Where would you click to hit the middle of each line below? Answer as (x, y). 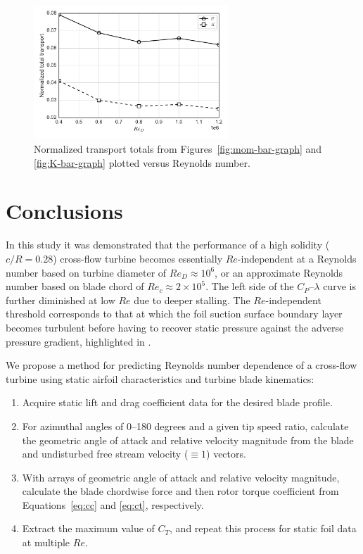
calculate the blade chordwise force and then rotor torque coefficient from (180, 491)
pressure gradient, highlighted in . (78, 341)
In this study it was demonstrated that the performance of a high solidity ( (168, 245)
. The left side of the (250, 286)
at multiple (46, 542)
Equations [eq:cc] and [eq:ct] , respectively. (113, 504)
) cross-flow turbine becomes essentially (138, 258)
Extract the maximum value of (88, 528)
